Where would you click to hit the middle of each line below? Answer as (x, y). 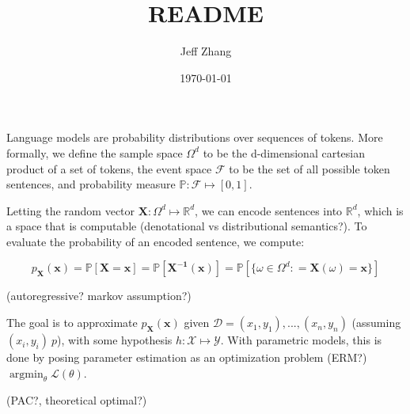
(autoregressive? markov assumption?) (99, 296)
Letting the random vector (71, 210)
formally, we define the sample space (95, 152)
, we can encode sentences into (269, 210)
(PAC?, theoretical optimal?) (77, 400)
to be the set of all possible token (309, 168)
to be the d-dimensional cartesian (284, 152)
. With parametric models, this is (301, 340)
